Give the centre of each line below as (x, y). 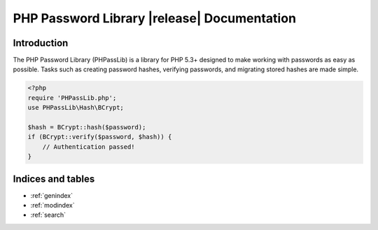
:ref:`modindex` (52, 206)
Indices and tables (54, 179)
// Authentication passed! (89, 146)
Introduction (41, 43)
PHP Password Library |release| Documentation (155, 18)
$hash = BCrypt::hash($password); (87, 127)
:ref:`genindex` (52, 195)
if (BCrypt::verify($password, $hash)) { (100, 137)
